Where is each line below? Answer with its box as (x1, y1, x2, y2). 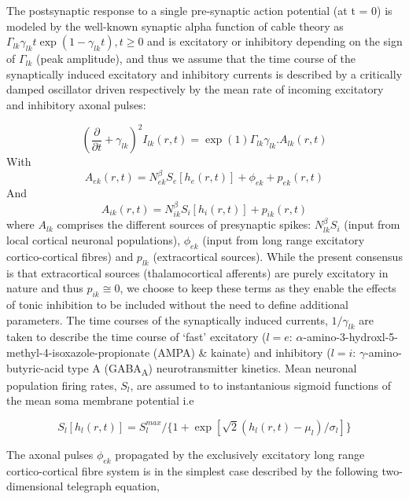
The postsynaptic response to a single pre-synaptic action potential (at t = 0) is (6, 2, 392, 18)
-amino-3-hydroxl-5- (303, 328, 398, 345)
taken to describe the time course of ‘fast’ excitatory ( (6, 328, 267, 345)
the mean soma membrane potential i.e (6, 392, 194, 409)
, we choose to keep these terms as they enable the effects (120, 280, 396, 296)
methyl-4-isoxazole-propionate (6, 344, 150, 361)
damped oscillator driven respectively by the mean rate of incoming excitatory (6, 81, 384, 97)
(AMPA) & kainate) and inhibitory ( (153, 344, 331, 361)
